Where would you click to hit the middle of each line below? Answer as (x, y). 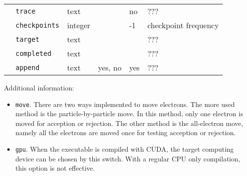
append (28, 67)
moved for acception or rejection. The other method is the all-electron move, (129, 123)
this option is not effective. (55, 168)
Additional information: (39, 88)
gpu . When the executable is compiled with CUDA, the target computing (124, 149)
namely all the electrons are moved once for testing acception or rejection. (125, 132)
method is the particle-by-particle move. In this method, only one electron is (129, 114)
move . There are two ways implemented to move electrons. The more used (125, 104)
